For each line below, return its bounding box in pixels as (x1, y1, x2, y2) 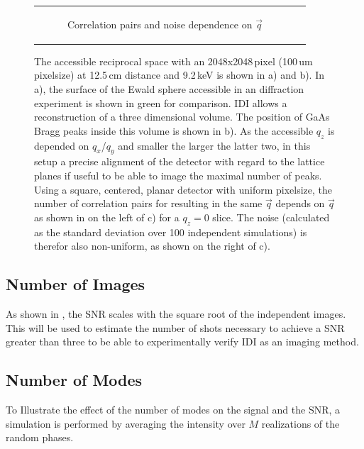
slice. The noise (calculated (212, 209, 330, 224)
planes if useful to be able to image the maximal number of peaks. (34, 168, 322, 182)
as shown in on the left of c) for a (34, 209, 180, 224)
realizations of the (261, 416, 340, 431)
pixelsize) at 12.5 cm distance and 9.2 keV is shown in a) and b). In (34, 67, 325, 82)
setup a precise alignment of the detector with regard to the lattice (34, 154, 325, 169)
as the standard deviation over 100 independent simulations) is (34, 224, 307, 239)
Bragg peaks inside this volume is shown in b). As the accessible (34, 123, 314, 138)
